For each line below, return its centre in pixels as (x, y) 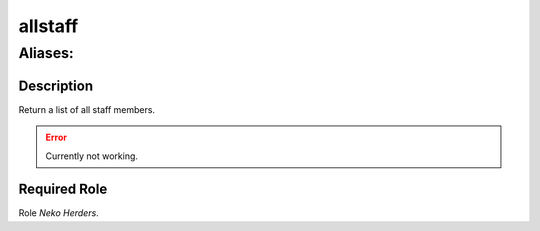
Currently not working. (92, 156)
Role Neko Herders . (58, 213)
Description (56, 85)
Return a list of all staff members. (86, 109)
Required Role (63, 189)
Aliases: (46, 53)
